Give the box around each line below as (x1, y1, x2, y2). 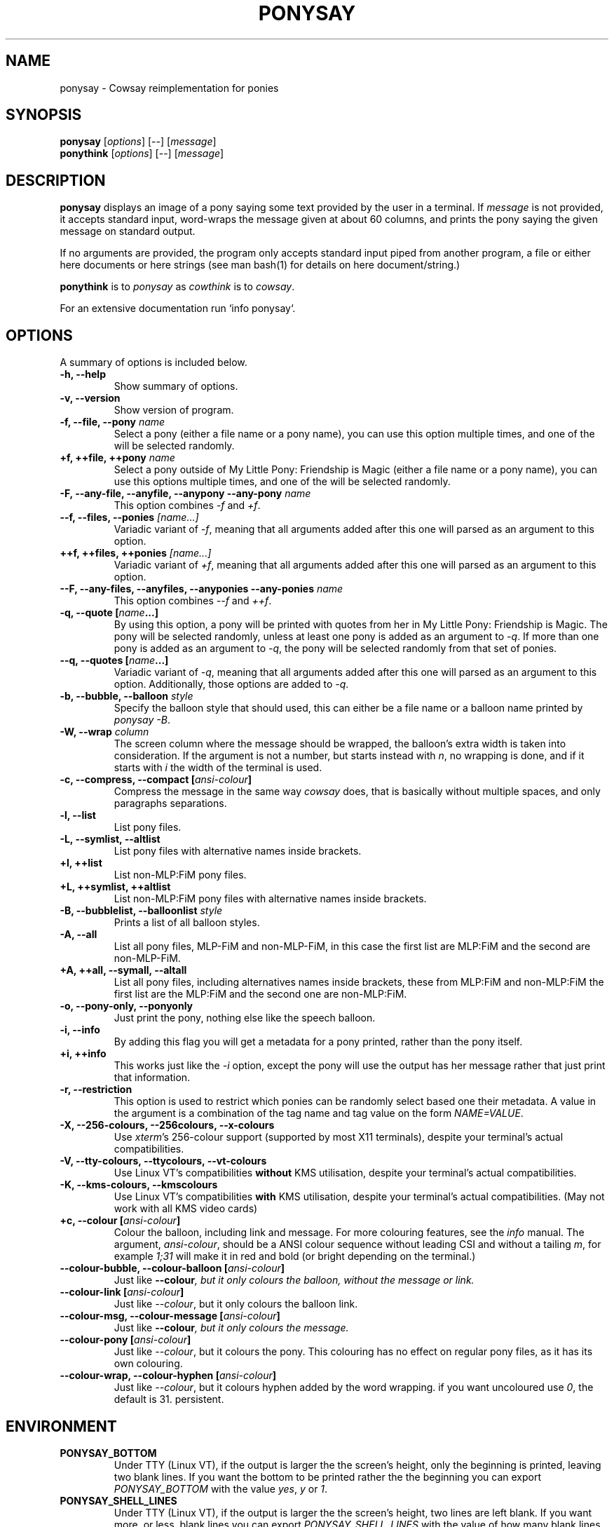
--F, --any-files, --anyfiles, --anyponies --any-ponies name (60, 583, 343, 595)
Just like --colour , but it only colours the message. (114, 1322, 349, 1334)
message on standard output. (60, 225, 196, 238)
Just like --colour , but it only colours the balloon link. (114, 1298, 358, 1310)
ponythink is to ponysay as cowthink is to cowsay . (60, 280, 295, 293)
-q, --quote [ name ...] (60, 606, 158, 619)
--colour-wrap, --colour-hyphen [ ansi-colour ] (60, 1369, 277, 1382)
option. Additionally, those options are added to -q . (114, 678, 349, 691)
